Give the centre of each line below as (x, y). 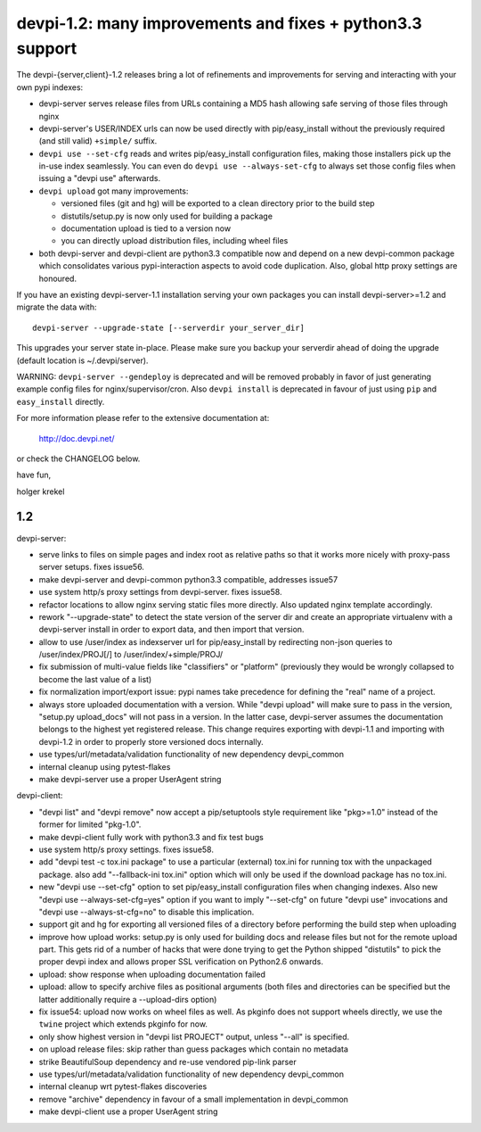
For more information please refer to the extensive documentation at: (143, 418)
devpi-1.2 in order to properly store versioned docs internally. (151, 741)
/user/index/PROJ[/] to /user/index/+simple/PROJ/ (130, 655)
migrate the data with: (57, 307)
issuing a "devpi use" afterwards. (99, 178)
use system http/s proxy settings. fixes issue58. (126, 849)
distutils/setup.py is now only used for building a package (167, 216)
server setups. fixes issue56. (91, 567)
